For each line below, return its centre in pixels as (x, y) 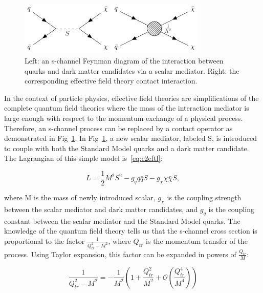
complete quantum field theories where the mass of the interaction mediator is (127, 108)
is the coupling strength (204, 197)
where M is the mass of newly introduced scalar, (80, 197)
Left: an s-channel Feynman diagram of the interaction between (124, 60)
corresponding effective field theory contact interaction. (111, 81)
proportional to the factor (45, 240)
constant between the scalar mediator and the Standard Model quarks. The (122, 221)
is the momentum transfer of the (197, 240)
